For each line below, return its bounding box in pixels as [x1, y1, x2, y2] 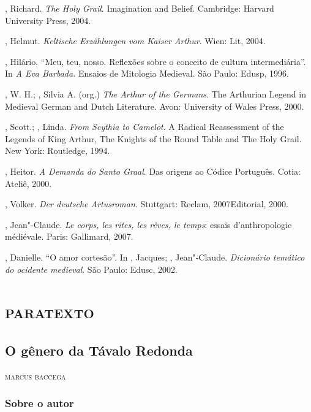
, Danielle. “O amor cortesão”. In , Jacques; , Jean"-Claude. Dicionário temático [5, 250, 305, 263]
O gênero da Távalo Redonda [5, 340, 193, 359]
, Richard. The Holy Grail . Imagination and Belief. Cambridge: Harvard [5, 2, 274, 14]
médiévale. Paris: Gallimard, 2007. [5, 230, 133, 243]
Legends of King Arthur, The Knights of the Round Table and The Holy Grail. [5, 132, 302, 145]
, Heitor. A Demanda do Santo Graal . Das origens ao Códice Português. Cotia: [5, 164, 301, 177]
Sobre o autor [5, 395, 74, 411]
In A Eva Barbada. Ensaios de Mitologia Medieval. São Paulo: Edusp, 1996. [5, 67, 289, 80]
